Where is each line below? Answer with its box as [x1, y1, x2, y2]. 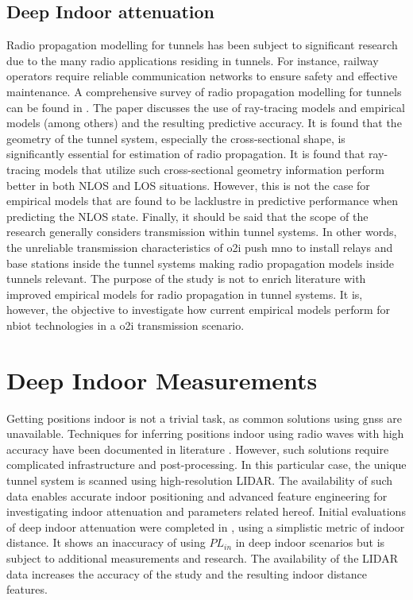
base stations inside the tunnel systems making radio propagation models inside [6, 254, 395, 271]
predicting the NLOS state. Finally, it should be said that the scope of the [6, 207, 369, 224]
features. [6, 581, 48, 598]
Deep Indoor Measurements [6, 363, 318, 396]
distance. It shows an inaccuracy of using [6, 534, 206, 551]
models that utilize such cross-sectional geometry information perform [44, 161, 384, 177]
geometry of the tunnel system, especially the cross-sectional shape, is [6, 130, 345, 146]
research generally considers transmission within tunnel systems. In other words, [6, 223, 397, 240]
